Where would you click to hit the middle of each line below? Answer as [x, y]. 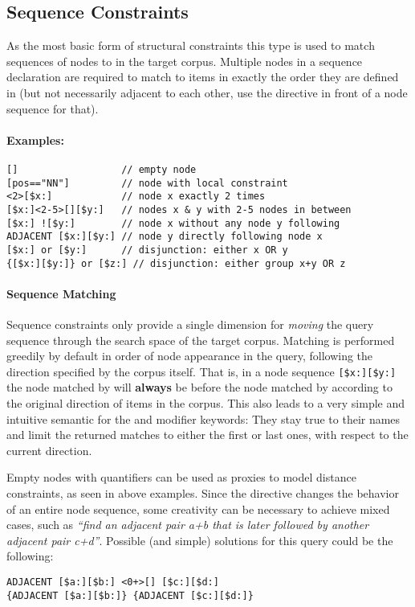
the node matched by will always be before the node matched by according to [199, 387]
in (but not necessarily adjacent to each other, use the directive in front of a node [207, 92]
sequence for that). [53, 108]
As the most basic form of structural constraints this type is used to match [191, 45]
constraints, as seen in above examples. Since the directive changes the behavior [203, 493]
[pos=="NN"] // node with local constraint [147, 183]
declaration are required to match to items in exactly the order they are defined [203, 77]
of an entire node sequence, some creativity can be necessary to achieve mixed [198, 509]
